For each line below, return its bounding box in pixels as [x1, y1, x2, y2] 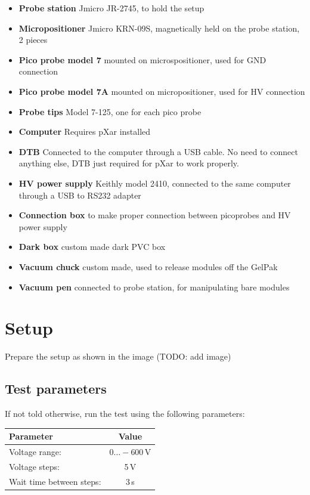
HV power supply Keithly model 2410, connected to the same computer [18, 177, 291, 189]
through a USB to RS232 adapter [18, 188, 141, 201]
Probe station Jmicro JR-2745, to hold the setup [18, 2, 204, 14]
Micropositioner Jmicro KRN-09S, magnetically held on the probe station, [18, 21, 300, 34]
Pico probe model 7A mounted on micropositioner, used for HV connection [18, 85, 305, 97]
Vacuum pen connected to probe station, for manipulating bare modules [18, 280, 290, 293]
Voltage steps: [9, 460, 60, 472]
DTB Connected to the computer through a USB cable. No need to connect [18, 145, 298, 157]
